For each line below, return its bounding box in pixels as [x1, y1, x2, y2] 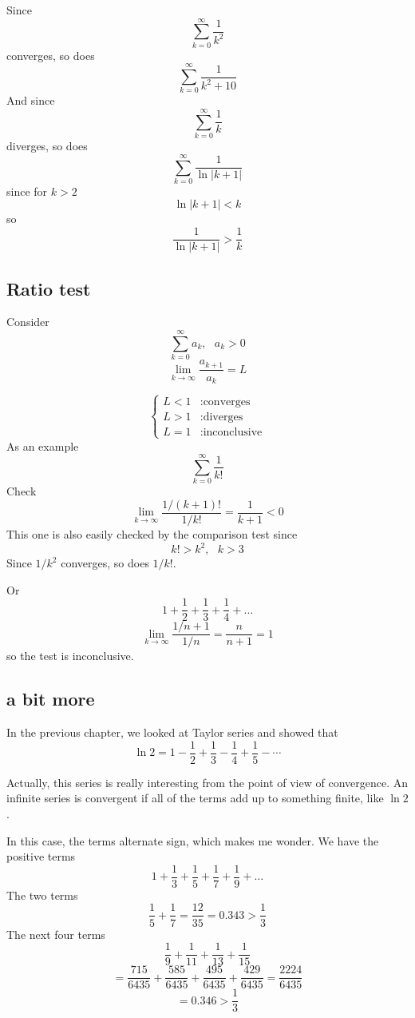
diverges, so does [6, 137, 88, 154]
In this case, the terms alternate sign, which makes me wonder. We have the [6, 832, 379, 849]
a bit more [6, 686, 95, 711]
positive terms [6, 848, 76, 865]
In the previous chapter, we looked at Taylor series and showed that [6, 724, 338, 741]
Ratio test [6, 276, 91, 300]
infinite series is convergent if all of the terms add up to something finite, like [6, 789, 384, 806]
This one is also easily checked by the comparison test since [6, 525, 298, 542]
